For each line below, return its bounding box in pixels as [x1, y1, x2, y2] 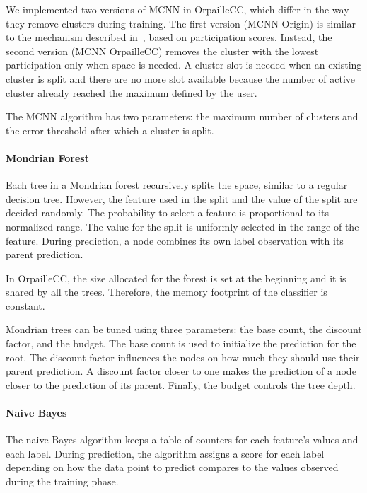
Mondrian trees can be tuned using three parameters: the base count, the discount [6, 322, 362, 337]
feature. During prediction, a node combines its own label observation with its [6, 233, 344, 248]
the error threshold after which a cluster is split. [6, 122, 214, 137]
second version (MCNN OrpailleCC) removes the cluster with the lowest [6, 43, 319, 58]
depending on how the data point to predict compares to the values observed [6, 460, 339, 475]
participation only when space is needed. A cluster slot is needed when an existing [6, 57, 362, 72]
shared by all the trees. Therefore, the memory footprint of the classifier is [6, 284, 327, 299]
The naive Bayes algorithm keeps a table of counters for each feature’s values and [6, 432, 359, 447]
